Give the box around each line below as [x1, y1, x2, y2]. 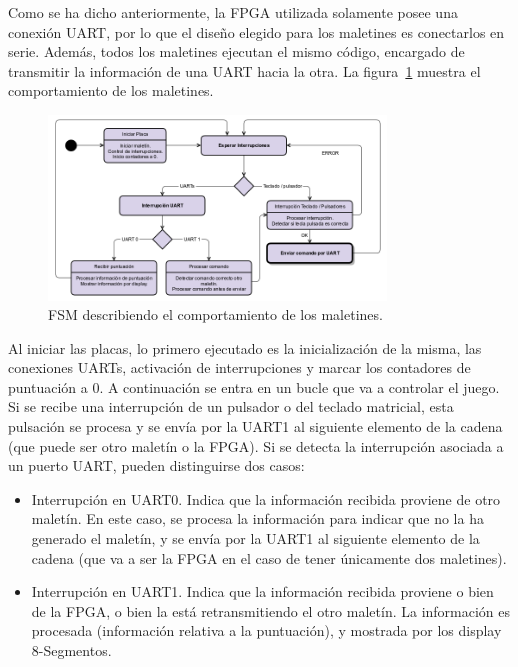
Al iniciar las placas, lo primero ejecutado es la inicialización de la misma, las [8, 337, 482, 358]
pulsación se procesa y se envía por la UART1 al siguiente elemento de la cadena [8, 416, 503, 437]
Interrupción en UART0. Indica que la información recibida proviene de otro [31, 488, 501, 509]
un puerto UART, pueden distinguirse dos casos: [8, 455, 305, 476]
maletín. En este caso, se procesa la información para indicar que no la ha [31, 508, 484, 529]
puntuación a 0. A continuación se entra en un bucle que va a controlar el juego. [8, 376, 500, 397]
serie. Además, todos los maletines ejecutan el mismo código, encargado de [8, 41, 465, 62]
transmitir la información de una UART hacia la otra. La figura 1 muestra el [8, 60, 481, 81]
